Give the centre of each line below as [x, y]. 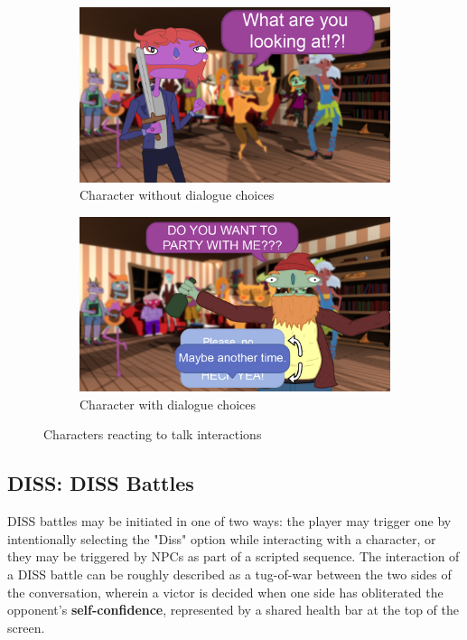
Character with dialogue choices [168, 404]
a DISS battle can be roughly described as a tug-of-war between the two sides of [229, 574]
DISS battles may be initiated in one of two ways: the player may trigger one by [229, 521]
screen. [26, 627]
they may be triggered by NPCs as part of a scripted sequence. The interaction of [233, 556]
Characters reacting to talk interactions [153, 434]
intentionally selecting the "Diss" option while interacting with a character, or [222, 538]
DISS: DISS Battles [101, 483]
